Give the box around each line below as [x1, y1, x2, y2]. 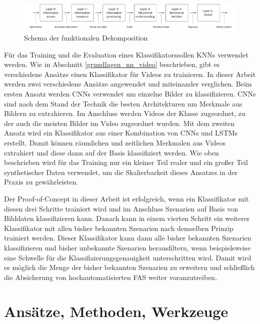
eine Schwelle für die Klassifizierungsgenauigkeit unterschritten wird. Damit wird [4, 252, 251, 262]
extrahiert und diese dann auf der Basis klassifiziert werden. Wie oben [4, 147, 219, 157]
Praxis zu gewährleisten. [4, 176, 78, 187]
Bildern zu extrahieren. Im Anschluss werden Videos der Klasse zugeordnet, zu [4, 108, 245, 118]
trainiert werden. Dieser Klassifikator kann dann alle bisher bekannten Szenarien [4, 232, 251, 243]
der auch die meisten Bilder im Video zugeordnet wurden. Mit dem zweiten [4, 117, 235, 128]
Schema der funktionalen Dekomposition [24, 32, 148, 43]
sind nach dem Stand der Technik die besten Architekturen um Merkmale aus [4, 98, 242, 108]
